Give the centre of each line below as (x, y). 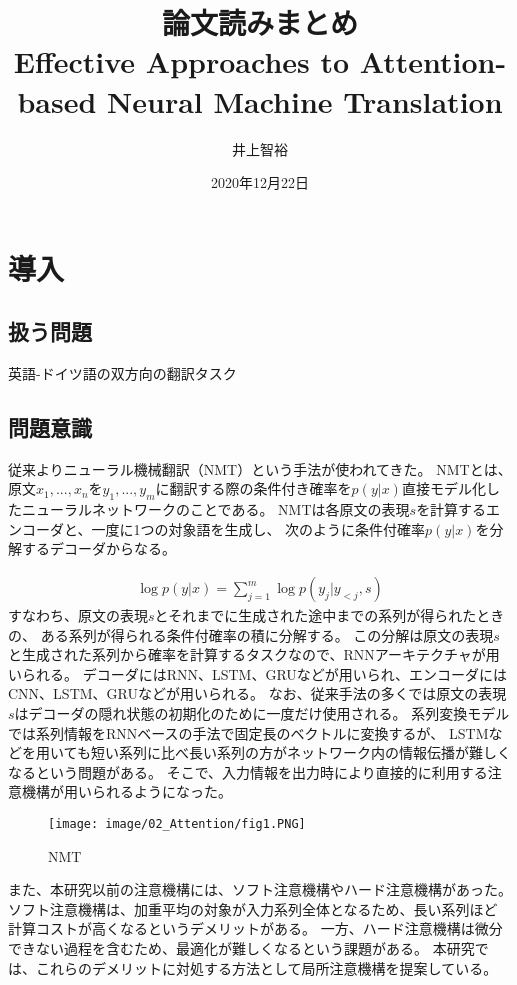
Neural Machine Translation (305, 100)
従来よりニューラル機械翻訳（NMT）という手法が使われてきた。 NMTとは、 (260, 468)
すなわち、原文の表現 (78, 615)
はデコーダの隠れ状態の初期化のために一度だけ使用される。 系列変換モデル (262, 713)
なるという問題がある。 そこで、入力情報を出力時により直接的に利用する (248, 771)
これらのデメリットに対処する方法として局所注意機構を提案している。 (266, 967)
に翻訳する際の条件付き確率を (253, 488)
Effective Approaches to (181, 61)
